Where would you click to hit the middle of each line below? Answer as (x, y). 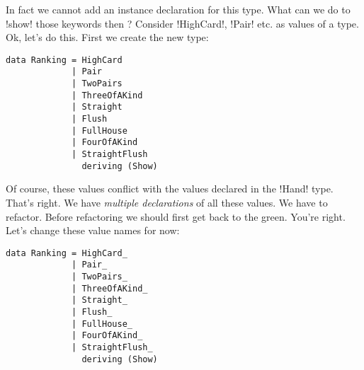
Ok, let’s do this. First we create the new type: (107, 37)
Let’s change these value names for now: (93, 230)
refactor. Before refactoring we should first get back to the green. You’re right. (176, 216)
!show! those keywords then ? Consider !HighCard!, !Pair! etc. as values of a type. (182, 23)
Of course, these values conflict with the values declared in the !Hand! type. (170, 189)
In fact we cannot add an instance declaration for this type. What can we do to (178, 9)
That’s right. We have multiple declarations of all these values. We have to (167, 202)
